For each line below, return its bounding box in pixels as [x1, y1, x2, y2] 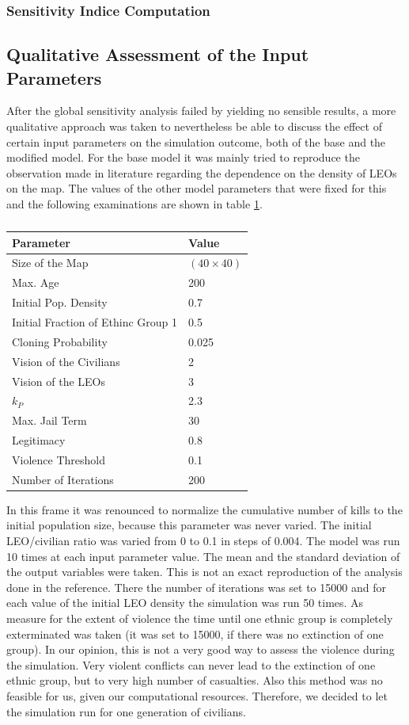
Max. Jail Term [12, 412, 87, 429]
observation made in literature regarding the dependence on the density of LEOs [6, 164, 397, 181]
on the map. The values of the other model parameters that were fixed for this [6, 180, 387, 197]
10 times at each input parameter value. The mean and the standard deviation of [6, 548, 400, 564]
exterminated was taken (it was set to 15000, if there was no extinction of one [6, 625, 384, 642]
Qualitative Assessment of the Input [6, 42, 309, 67]
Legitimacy [12, 432, 66, 448]
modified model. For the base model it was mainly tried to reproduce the [6, 149, 360, 166]
